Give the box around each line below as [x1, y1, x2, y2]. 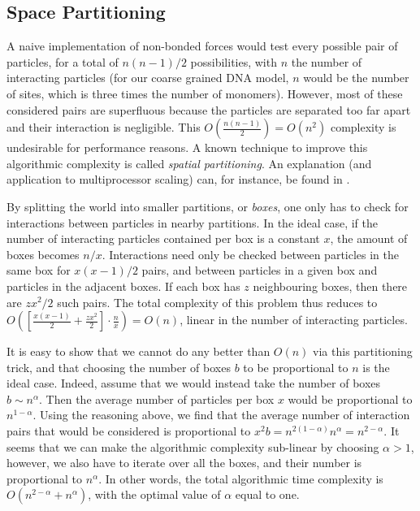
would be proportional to [288, 390, 413, 407]
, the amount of [330, 230, 408, 247]
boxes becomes [6, 245, 80, 262]
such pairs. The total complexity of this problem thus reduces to [57, 293, 378, 310]
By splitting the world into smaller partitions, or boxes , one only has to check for [6, 197, 409, 214]
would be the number [303, 69, 409, 86]
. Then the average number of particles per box [39, 390, 275, 407]
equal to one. [235, 486, 300, 503]
